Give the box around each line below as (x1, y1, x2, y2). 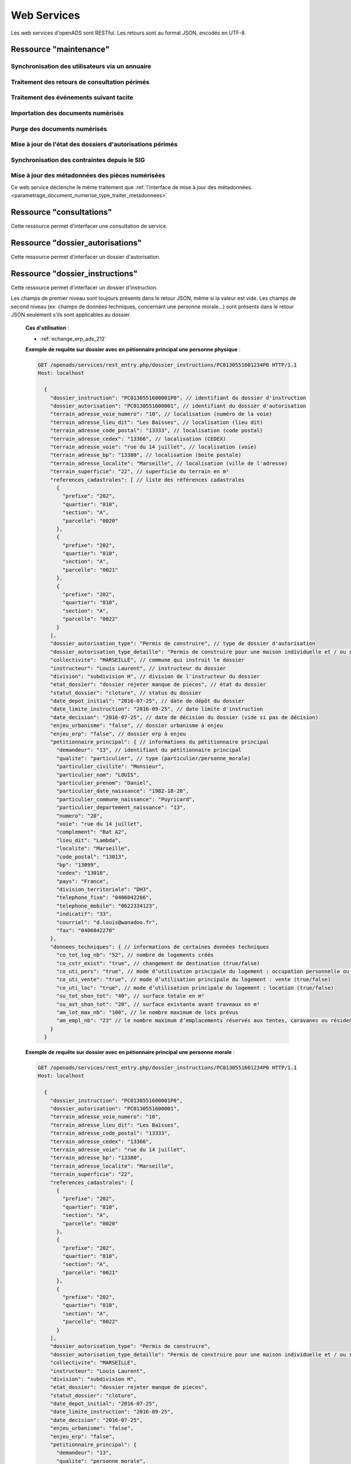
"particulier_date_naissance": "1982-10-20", (56, 788, 190, 795)
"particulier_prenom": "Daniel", (56, 779, 152, 786)
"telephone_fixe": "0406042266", (56, 894, 152, 901)
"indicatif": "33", (56, 911, 112, 918)
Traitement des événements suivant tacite (11, 94, 134, 102)
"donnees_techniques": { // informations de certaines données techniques (50, 943, 269, 950)
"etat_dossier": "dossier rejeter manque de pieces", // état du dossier (50, 681, 266, 688)
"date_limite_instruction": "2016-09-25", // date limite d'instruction (50, 706, 263, 713)
